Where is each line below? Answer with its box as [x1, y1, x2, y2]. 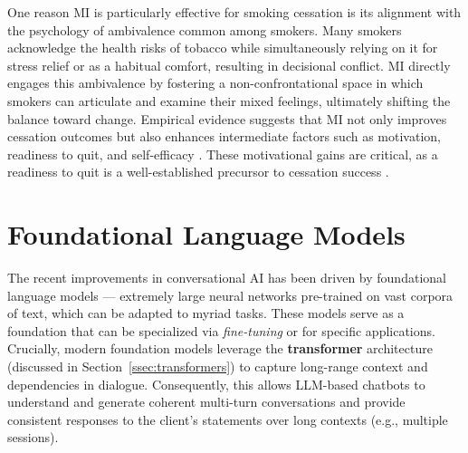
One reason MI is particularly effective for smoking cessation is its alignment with [7, 3, 462, 21]
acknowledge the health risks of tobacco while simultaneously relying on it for [7, 38, 438, 57]
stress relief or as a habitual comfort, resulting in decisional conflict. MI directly [7, 55, 451, 74]
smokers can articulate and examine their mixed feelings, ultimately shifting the [7, 91, 451, 110]
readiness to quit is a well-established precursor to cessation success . [7, 162, 389, 181]
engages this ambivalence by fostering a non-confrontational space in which [7, 73, 424, 92]
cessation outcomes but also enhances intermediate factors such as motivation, [7, 127, 441, 146]
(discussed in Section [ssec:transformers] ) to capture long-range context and [7, 357, 428, 376]
